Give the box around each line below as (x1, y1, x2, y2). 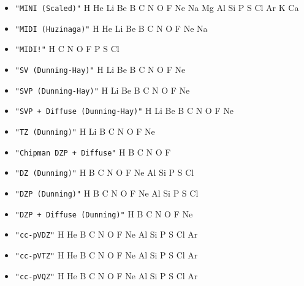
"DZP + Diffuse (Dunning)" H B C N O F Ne (15, 207, 193, 220)
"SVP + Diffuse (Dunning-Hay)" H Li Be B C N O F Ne (15, 104, 234, 117)
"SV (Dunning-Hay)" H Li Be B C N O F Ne (15, 62, 186, 75)
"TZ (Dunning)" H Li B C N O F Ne (15, 124, 155, 137)
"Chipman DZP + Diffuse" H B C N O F (15, 145, 171, 158)
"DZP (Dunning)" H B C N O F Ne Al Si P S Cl (15, 186, 199, 199)
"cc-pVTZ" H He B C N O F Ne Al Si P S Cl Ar (15, 248, 198, 261)
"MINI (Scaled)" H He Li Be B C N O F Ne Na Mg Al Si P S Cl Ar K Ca (15, 1, 299, 13)
